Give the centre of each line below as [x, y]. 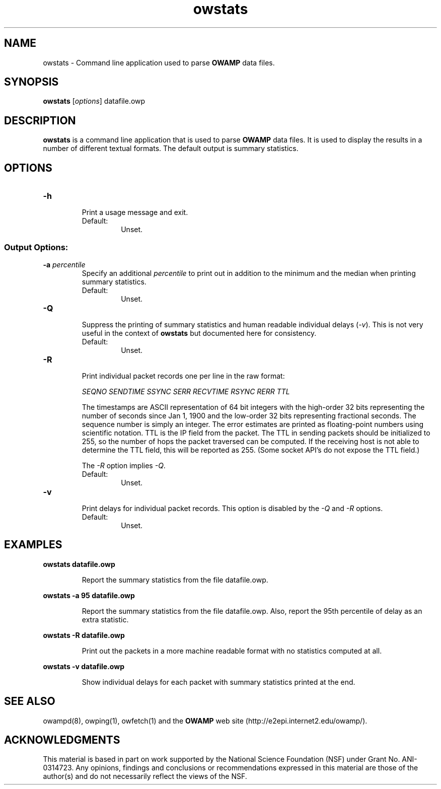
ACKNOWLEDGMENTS [62, 740]
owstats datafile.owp [79, 564]
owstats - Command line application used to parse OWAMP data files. [159, 62]
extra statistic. [105, 619]
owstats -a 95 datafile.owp [89, 595]
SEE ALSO [30, 701]
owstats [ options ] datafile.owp [94, 101]
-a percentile [64, 264]
